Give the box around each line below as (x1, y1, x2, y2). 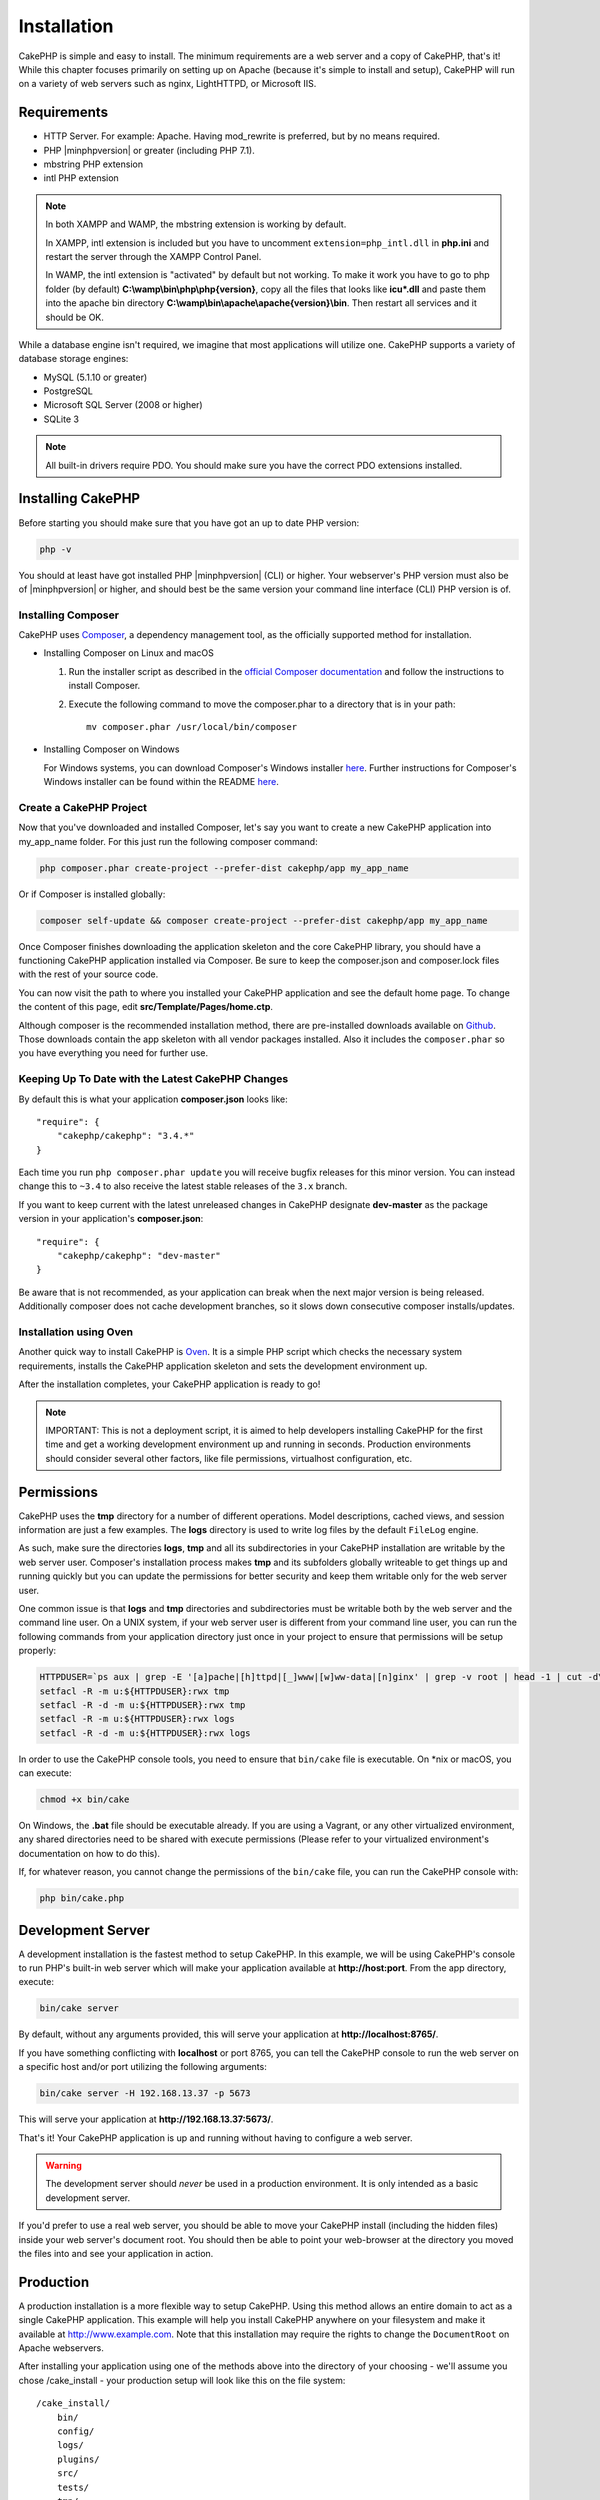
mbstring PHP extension (43, 158, 144, 170)
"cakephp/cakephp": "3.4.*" (56, 1130, 195, 1142)
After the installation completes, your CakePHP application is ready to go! (18, 1378, 321, 1390)
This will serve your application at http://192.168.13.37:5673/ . (18, 2113, 274, 2125)
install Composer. (68, 680, 141, 692)
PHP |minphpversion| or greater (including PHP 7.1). (43, 144, 255, 156)
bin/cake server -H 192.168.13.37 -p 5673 (39, 2088, 251, 2099)
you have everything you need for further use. (18, 1047, 209, 1059)
